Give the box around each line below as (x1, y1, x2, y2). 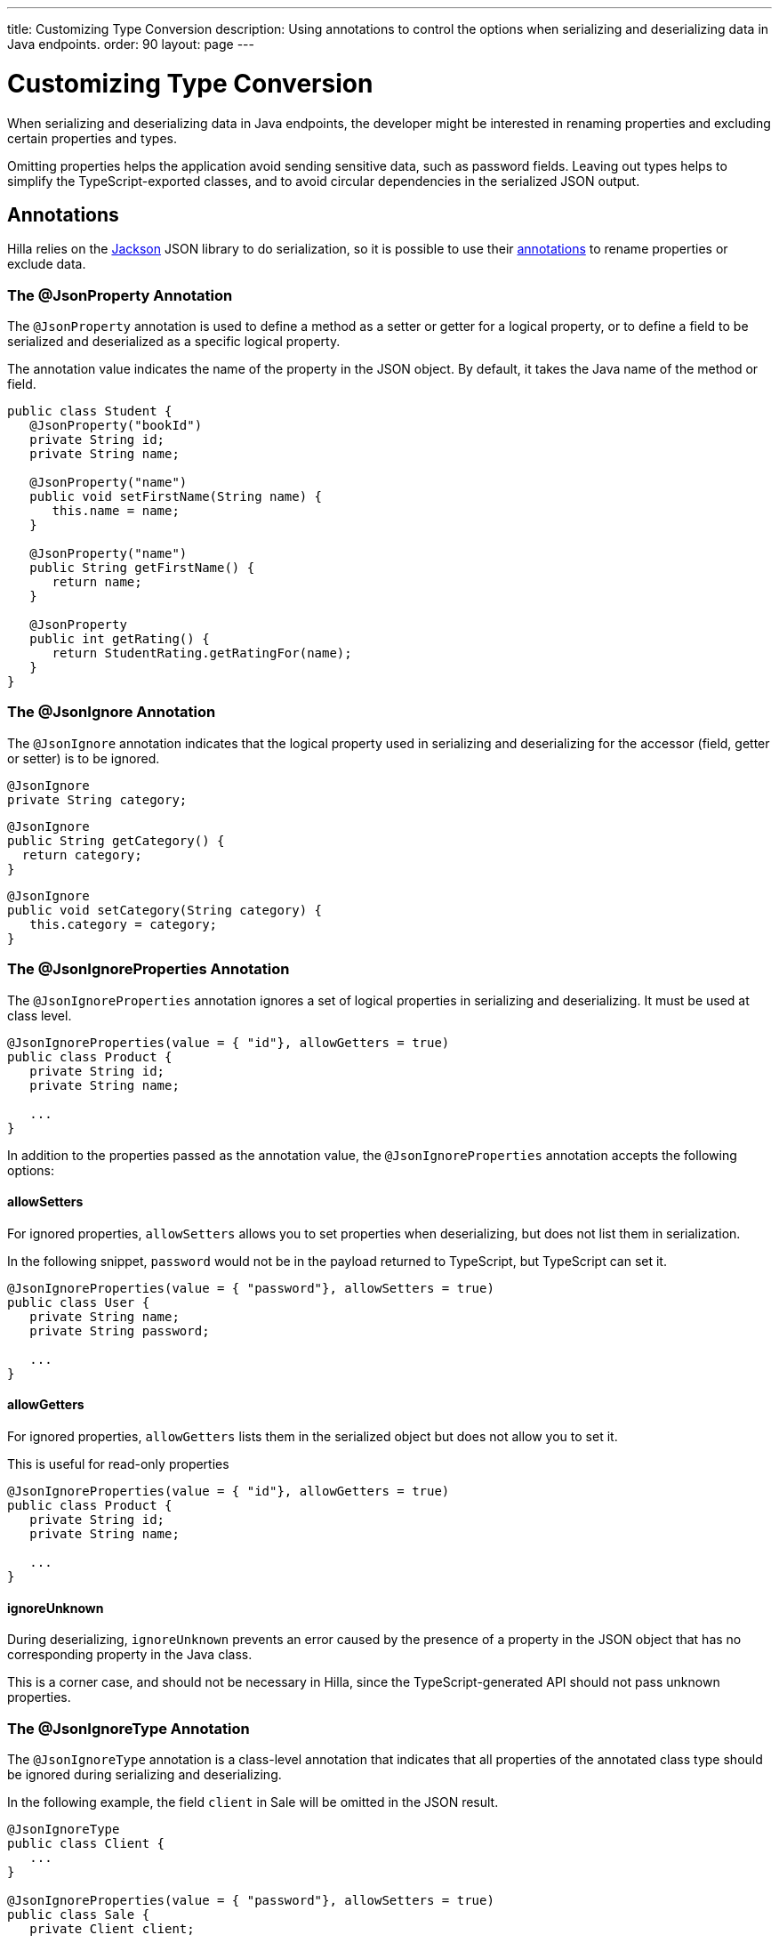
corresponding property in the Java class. (7, 1647, 253, 1663)
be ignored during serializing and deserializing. (7, 1767, 282, 1782)
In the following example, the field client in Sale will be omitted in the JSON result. (7, 1794, 499, 1810)
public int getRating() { (29, 632, 210, 647)
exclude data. (7, 256, 86, 272)
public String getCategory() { (7, 833, 225, 848)
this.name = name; (52, 504, 180, 519)
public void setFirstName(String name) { (29, 489, 323, 504)
